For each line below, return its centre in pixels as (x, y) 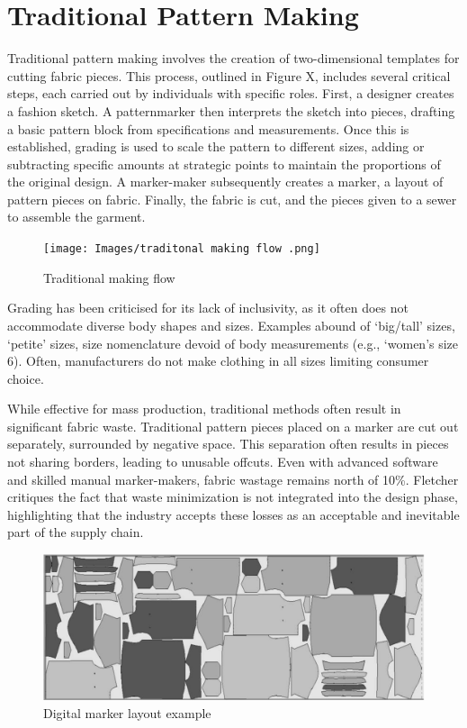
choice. (26, 378)
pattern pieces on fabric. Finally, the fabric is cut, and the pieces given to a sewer (232, 199)
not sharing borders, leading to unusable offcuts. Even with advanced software (223, 462)
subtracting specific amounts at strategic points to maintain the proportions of (224, 164)
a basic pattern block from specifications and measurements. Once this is (208, 128)
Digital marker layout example (127, 712)
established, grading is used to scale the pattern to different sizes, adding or (216, 146)
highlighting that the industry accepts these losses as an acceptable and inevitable (233, 514)
